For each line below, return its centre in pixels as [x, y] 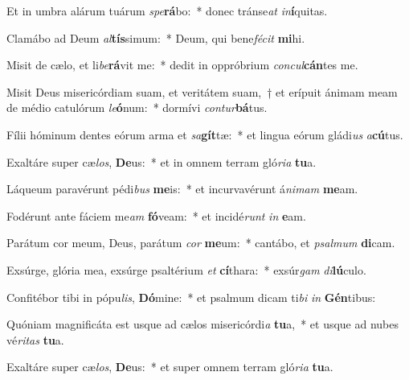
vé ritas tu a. [35, 339]
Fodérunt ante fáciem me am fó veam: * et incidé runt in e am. [156, 215]
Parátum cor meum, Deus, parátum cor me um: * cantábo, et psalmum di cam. [201, 243]
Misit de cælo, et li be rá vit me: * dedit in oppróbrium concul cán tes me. [182, 65]
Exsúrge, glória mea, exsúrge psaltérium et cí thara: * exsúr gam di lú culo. [186, 269]
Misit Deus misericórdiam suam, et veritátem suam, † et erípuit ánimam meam [202, 91]
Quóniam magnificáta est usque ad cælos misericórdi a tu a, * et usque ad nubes [203, 324]
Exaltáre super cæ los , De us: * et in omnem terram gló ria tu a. [162, 161]
